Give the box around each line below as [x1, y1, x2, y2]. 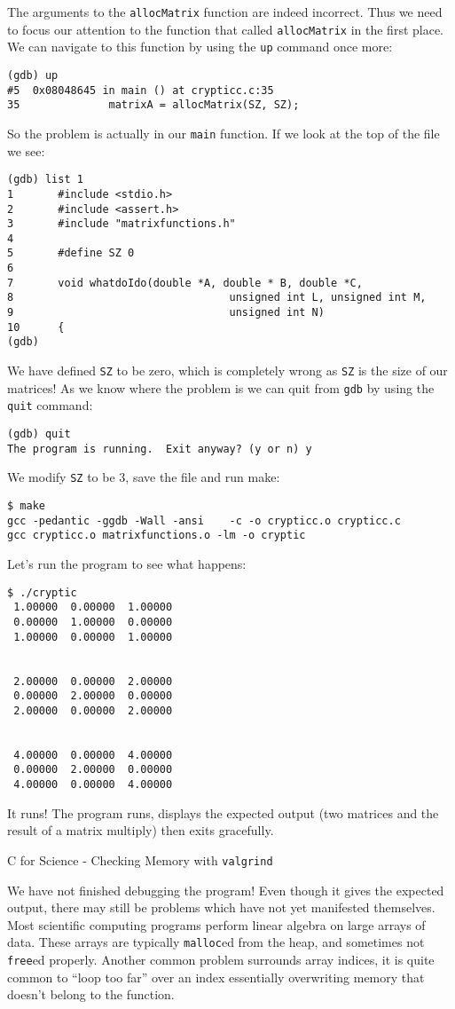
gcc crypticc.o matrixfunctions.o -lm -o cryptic [7, 529, 306, 542]
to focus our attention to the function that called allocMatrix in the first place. [7, 20, 444, 38]
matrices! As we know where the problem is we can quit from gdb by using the [7, 378, 435, 397]
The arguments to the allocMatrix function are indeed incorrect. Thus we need [7, 3, 443, 20]
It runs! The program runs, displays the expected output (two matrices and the [7, 803, 439, 822]
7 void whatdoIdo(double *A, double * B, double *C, [7, 276, 363, 289]
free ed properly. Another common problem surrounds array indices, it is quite [7, 950, 435, 969]
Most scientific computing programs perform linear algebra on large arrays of [7, 915, 426, 934]
